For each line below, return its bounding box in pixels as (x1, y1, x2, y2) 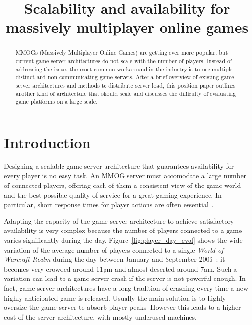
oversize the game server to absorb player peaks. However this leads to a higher (4, 302, 241, 312)
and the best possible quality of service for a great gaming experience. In (4, 189, 222, 200)
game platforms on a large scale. (15, 97, 98, 106)
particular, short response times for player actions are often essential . (4, 199, 214, 209)
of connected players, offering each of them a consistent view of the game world (4, 180, 241, 190)
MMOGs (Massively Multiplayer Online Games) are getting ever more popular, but (15, 48, 228, 57)
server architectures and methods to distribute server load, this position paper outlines (15, 81, 236, 89)
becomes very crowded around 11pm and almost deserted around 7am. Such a (4, 263, 237, 274)
